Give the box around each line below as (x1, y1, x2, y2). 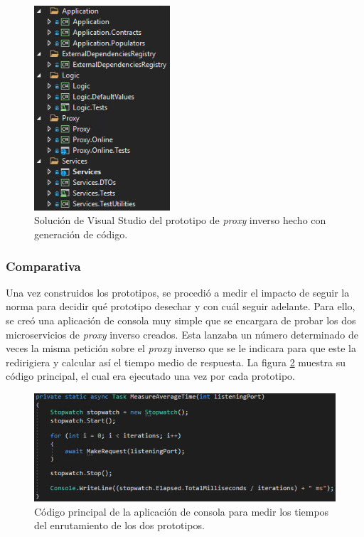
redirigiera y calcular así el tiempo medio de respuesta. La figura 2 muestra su (6, 354, 346, 369)
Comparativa (6, 257, 81, 275)
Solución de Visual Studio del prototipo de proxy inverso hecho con (34, 213, 326, 228)
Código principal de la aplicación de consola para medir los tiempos (34, 504, 329, 519)
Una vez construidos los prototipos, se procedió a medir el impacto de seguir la (6, 285, 350, 299)
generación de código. (34, 227, 128, 242)
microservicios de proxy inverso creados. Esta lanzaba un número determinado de (6, 326, 358, 341)
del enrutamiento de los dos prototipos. (34, 518, 205, 533)
